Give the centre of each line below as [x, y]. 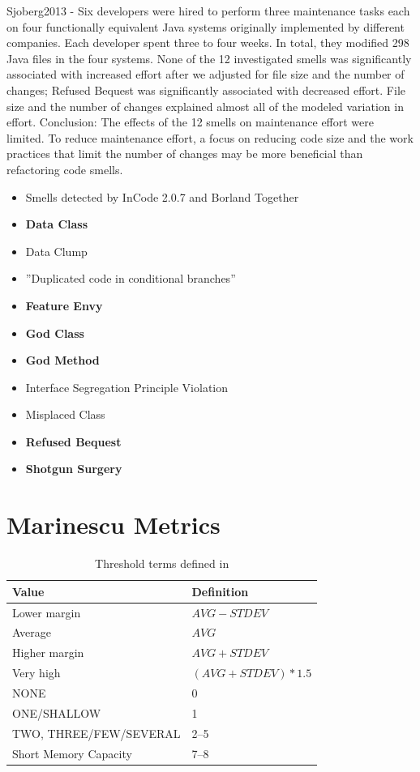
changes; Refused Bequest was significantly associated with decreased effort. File [206, 90]
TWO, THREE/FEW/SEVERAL [96, 733]
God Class [55, 333]
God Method [62, 360]
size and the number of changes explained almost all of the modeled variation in [205, 106]
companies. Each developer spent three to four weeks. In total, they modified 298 [208, 43]
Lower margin [47, 612]
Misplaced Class [65, 414]
